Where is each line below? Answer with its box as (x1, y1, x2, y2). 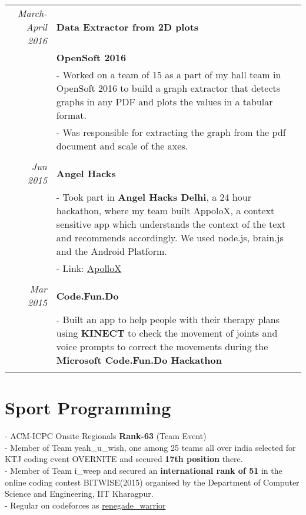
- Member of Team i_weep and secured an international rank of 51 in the (5, 464, 282, 476)
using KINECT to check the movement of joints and (56, 326, 278, 340)
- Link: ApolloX (56, 261, 122, 275)
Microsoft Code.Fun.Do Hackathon (56, 353, 222, 367)
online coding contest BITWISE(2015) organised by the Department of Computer (5, 476, 300, 488)
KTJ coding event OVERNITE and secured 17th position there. (5, 453, 243, 465)
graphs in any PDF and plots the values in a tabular (56, 95, 273, 108)
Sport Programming (5, 396, 171, 420)
